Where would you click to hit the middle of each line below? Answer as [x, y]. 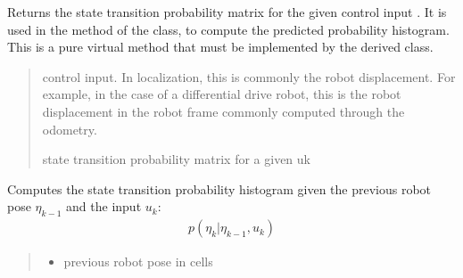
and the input [104, 206]
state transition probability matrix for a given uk [176, 159]
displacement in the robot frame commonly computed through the [223, 111]
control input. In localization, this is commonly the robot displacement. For [249, 76]
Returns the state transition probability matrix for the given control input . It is [227, 12]
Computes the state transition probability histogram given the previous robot [219, 188]
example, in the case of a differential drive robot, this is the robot [222, 94]
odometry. [70, 129]
